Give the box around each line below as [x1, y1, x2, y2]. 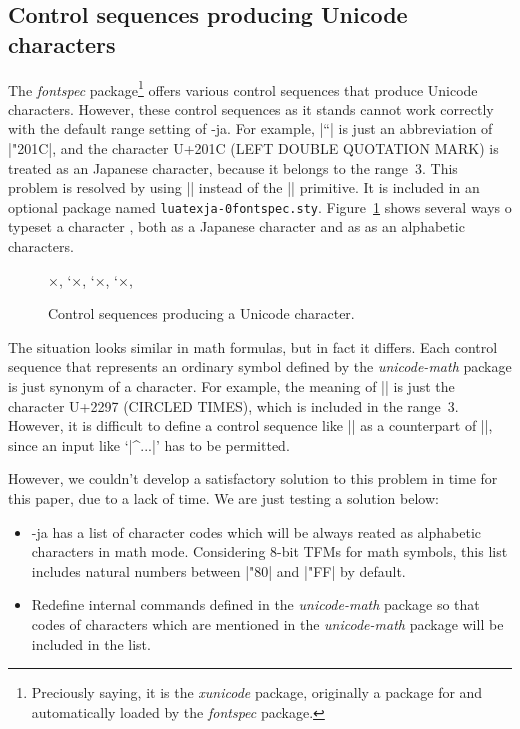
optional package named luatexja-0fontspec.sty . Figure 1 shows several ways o [8, 196, 512, 217]
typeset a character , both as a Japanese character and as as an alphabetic [8, 216, 465, 237]
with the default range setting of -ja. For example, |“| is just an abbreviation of [8, 118, 493, 139]
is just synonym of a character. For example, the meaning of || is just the [8, 376, 455, 397]
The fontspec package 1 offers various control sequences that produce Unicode [8, 76, 478, 100]
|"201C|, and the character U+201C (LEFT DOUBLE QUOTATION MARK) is [8, 138, 499, 159]
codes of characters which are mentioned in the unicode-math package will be [31, 613, 504, 634]
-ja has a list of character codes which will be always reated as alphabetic [31, 521, 482, 542]
